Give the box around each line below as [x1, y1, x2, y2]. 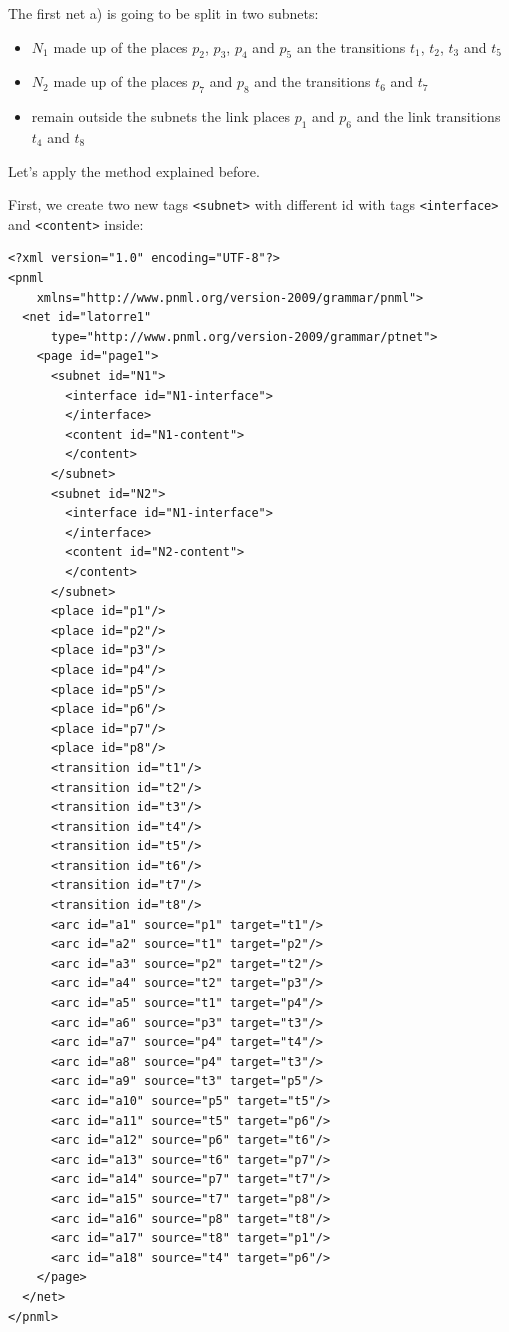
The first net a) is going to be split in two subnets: [8, 3, 319, 23]
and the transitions [254, 71, 371, 92]
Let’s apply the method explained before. [8, 160, 260, 181]
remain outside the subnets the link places [31, 106, 290, 127]
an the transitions [296, 36, 406, 57]
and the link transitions [356, 106, 501, 127]
